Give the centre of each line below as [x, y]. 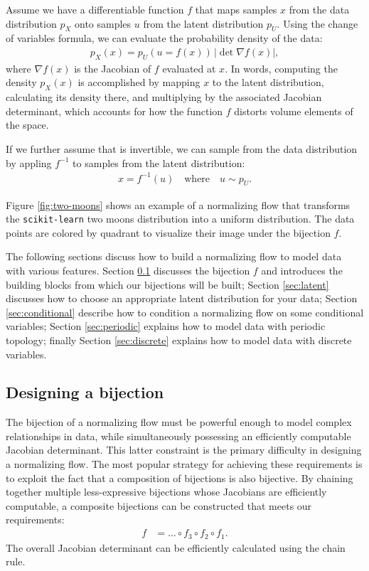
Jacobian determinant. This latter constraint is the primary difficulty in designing [184, 450]
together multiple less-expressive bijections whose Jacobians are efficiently [166, 492]
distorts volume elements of [294, 111]
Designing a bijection [85, 392]
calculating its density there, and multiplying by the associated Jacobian [164, 97]
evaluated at [189, 68]
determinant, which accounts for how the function [114, 111]
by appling [29, 162]
